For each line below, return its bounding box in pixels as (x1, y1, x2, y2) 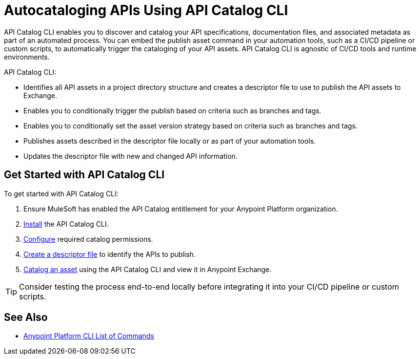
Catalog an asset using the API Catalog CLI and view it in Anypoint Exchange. (23, 265, 272, 274)
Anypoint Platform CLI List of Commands (23, 332, 154, 340)
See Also (4, 311, 48, 324)
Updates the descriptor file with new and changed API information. (23, 151, 238, 160)
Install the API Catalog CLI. (23, 219, 109, 228)
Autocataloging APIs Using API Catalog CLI (4, 2, 288, 19)
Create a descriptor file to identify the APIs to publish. (23, 250, 196, 258)
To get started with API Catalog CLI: (4, 189, 119, 198)
